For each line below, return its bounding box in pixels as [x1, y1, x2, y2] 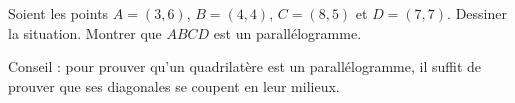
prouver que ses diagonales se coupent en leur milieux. [8, 75, 340, 96]
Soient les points [8, 3, 109, 23]
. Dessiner [447, 3, 507, 23]
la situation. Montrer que [8, 22, 162, 43]
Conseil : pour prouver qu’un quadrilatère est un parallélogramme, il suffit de [8, 56, 482, 77]
